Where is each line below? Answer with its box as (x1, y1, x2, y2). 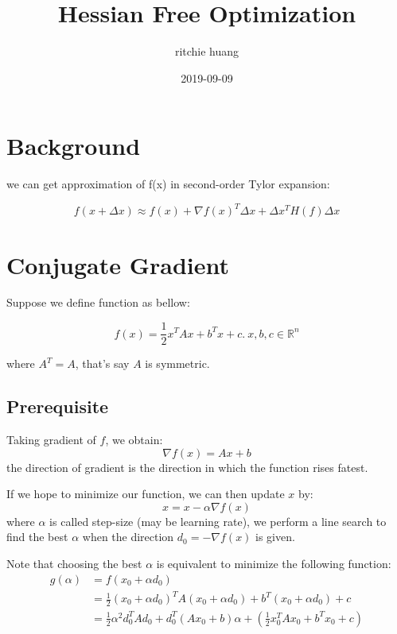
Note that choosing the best (6, 555, 142, 571)
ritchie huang (174, 43, 239, 60)
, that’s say (75, 355, 130, 372)
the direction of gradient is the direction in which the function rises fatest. (6, 458, 368, 475)
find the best (6, 528, 68, 545)
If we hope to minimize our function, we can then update (6, 485, 285, 502)
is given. (255, 528, 295, 545)
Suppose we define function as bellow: (6, 294, 190, 311)
